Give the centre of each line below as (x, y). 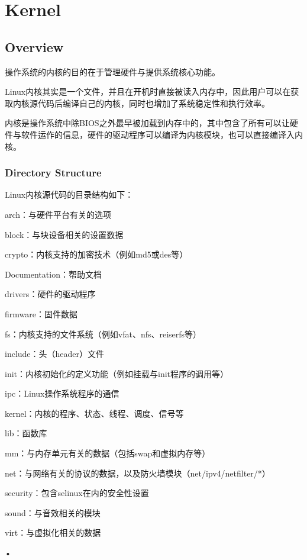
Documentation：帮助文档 (53, 274)
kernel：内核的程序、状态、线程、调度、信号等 (94, 413)
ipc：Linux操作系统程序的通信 (62, 393)
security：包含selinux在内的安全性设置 (77, 493)
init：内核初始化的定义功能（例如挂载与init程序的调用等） (117, 373)
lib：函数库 (26, 433)
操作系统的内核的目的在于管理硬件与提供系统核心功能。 (112, 71)
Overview (34, 46)
